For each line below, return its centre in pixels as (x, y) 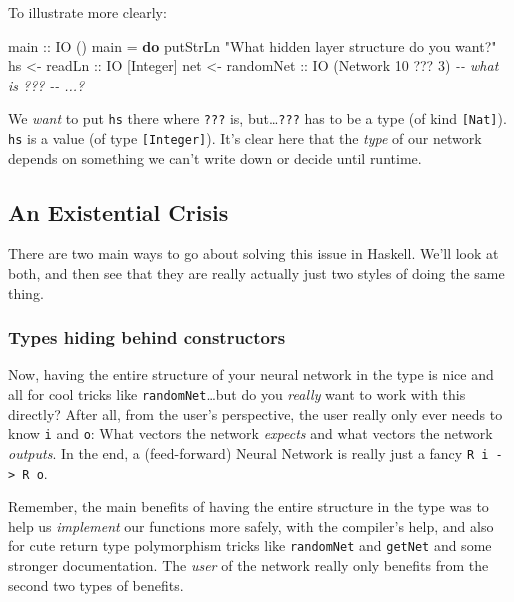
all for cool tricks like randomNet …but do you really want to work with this (237, 394)
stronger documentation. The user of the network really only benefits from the (248, 565)
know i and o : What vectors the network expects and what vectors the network (250, 433)
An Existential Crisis (118, 211)
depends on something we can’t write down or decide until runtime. (215, 157)
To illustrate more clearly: (87, 12)
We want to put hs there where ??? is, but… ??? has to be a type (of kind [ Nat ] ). (257, 118)
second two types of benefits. (96, 584)
